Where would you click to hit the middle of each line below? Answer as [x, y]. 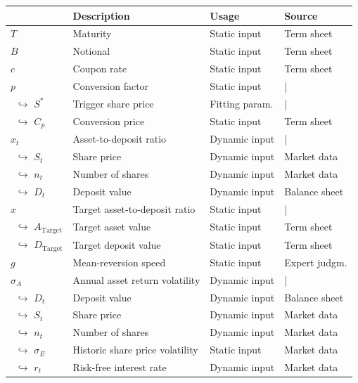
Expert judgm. [316, 262]
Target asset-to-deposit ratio [134, 208]
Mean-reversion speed [119, 262]
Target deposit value [117, 244]
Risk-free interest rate [120, 366]
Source [301, 15]
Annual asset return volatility [136, 279]
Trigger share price [113, 103]
